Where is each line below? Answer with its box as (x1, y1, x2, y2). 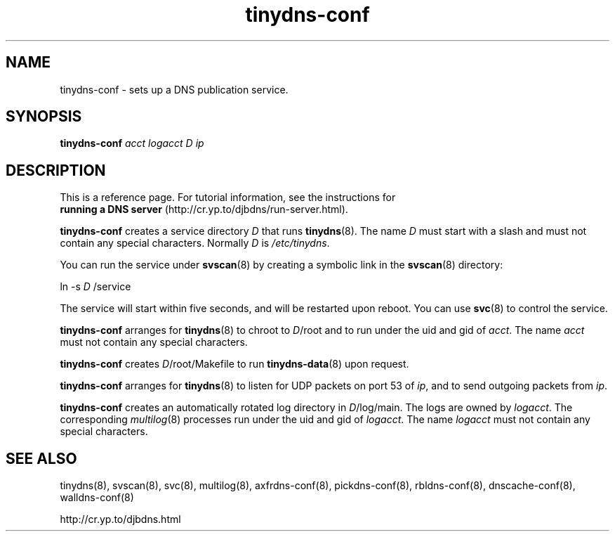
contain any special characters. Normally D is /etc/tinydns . (60, 237, 330, 250)
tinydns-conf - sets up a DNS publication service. (60, 83, 289, 96)
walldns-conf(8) (60, 491, 134, 504)
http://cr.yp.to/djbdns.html (60, 513, 181, 526)
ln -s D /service (60, 280, 131, 293)
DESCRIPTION (6, 161, 106, 179)
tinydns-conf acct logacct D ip (60, 137, 204, 150)
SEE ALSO (6, 449, 77, 467)
